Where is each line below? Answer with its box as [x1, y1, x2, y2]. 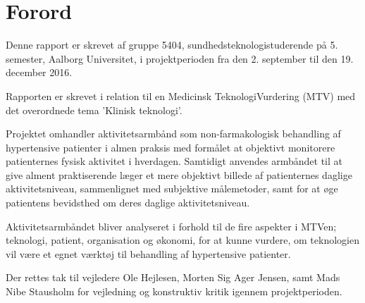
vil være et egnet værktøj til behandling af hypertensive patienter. [6, 246, 291, 261]
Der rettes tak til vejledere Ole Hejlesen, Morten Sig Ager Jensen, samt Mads [6, 270, 340, 285]
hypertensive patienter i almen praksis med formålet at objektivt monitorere [6, 140, 335, 154]
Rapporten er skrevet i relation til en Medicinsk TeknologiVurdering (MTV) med [6, 88, 356, 103]
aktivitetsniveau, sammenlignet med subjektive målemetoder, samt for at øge [6, 181, 338, 196]
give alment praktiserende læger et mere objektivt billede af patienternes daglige [6, 167, 352, 182]
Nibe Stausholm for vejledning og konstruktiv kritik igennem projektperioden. [6, 284, 342, 299]
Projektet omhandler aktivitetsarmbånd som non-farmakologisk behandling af [6, 126, 341, 141]
